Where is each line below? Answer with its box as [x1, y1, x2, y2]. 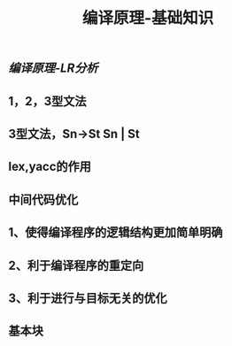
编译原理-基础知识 [81, 8, 214, 28]
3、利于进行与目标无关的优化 [8, 290, 167, 305]
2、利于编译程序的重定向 [8, 258, 144, 273]
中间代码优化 [8, 192, 79, 207]
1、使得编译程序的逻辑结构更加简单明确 [8, 225, 223, 240]
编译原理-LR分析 [8, 61, 98, 76]
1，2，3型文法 [8, 94, 87, 109]
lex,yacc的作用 [8, 159, 92, 174]
